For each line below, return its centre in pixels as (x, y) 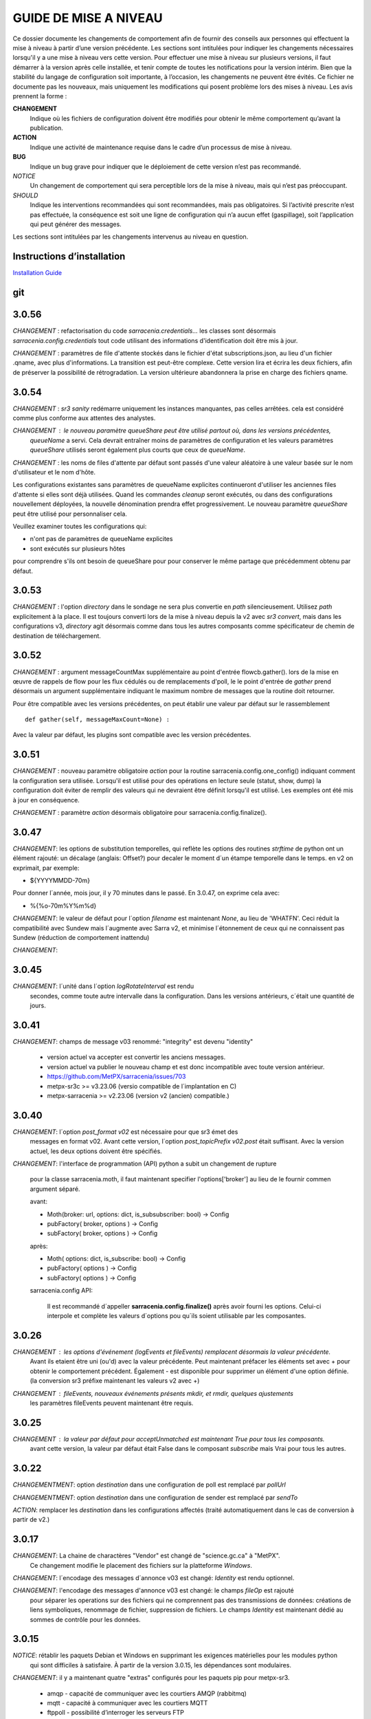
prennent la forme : (40, 96)
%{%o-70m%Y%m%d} (63, 906)
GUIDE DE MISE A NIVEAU (88, 18)
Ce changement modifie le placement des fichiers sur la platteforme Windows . (141, 1565)
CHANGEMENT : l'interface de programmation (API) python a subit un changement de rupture (145, 1163)
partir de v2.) (31, 1520)
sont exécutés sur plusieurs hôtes (78, 548)
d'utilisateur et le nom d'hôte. (54, 472)
